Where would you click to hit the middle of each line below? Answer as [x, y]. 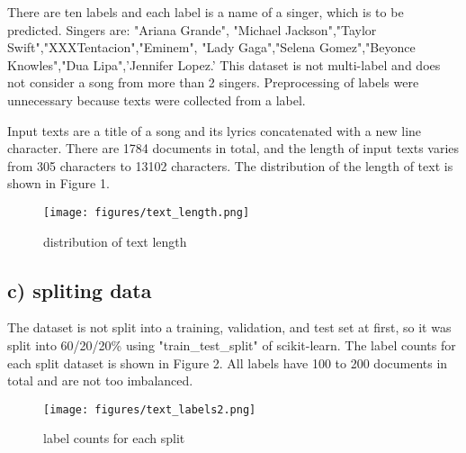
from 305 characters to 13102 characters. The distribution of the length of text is [230, 165]
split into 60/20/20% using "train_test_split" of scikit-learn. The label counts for [232, 344]
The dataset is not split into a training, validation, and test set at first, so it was [229, 327]
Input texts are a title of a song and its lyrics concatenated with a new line [215, 130]
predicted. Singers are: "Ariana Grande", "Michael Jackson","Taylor [192, 29]
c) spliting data [80, 290]
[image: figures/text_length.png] [147, 212]
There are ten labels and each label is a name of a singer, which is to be [206, 12]
